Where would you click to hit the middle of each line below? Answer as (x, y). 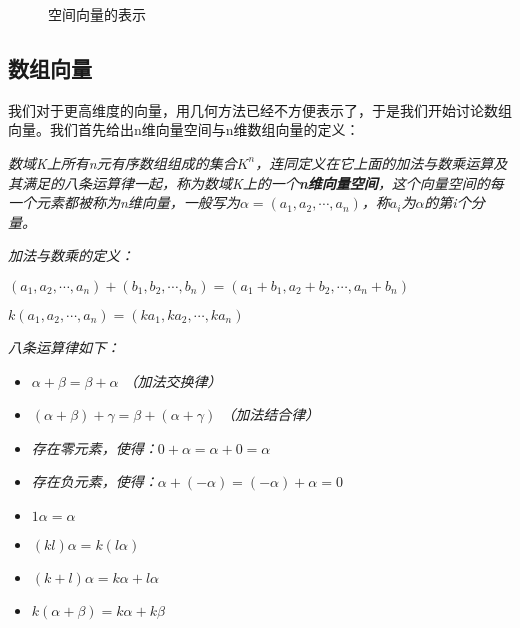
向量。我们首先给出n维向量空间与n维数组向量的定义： (184, 129)
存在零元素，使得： (94, 447)
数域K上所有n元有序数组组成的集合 (122, 162)
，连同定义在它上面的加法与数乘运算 (374, 162)
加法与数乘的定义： (71, 255)
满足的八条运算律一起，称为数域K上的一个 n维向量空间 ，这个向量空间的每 (262, 182)
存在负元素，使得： (94, 481)
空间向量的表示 (97, 14)
